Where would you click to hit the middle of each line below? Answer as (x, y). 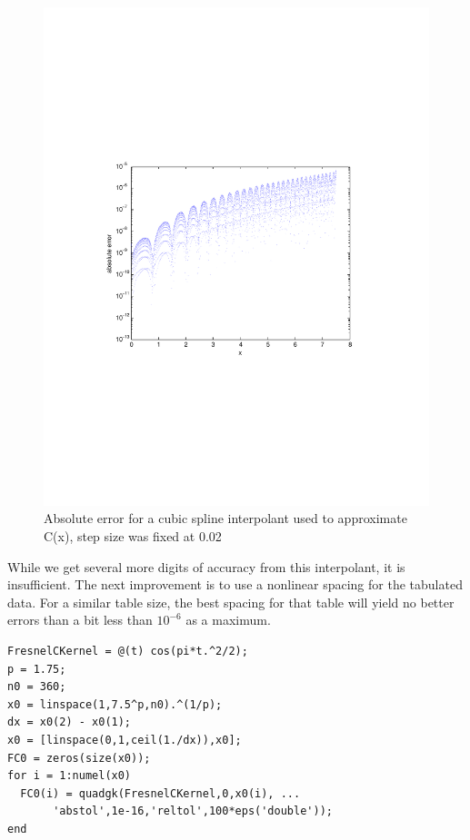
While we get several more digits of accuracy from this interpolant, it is (206, 566)
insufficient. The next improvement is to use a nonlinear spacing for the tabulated (235, 584)
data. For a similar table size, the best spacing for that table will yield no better (231, 602)
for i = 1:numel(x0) (70, 776)
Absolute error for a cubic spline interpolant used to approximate (225, 518)
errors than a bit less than (80, 620)
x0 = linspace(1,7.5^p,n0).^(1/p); (115, 704)
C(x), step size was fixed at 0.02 (133, 536)
